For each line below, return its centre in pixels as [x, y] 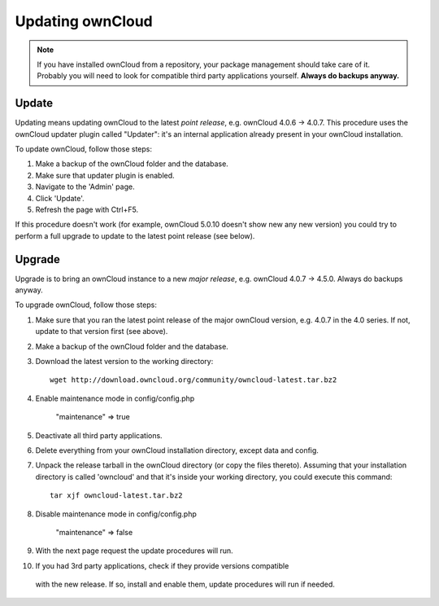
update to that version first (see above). [102, 332]
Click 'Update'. [60, 198]
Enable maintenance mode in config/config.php [115, 398]
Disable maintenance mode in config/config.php [116, 514]
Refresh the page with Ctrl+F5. [87, 209]
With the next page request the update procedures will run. [134, 551]
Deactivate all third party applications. [99, 435]
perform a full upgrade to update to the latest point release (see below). [135, 235]
